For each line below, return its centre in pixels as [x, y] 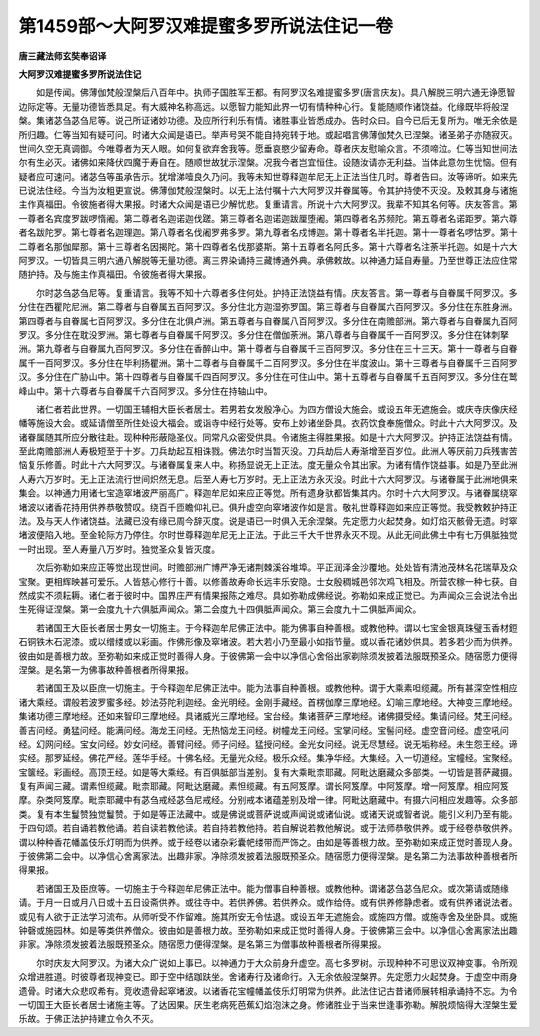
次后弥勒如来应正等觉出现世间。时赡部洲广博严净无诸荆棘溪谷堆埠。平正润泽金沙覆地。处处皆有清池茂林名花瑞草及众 [276, 567]
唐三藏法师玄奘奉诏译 [62, 56]
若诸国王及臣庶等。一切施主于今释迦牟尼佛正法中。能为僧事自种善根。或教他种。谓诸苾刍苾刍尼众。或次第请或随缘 [272, 888]
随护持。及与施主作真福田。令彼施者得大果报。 [115, 274]
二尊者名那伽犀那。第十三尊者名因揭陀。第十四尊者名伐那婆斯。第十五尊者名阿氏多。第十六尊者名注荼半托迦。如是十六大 [268, 246]
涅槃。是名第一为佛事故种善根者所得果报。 [106, 669]
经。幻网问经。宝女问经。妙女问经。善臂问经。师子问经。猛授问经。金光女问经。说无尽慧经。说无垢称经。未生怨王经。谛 [268, 744]
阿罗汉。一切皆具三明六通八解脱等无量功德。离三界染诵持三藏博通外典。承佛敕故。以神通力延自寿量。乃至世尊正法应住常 [268, 261]
